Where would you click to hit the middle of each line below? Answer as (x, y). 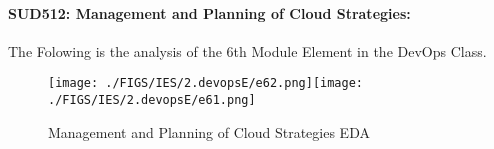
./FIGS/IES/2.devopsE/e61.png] (152, 100)
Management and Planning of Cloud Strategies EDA (209, 131)
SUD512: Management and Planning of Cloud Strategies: (209, 12)
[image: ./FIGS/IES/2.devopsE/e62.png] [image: (205, 83)
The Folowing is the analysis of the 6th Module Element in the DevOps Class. (247, 50)
